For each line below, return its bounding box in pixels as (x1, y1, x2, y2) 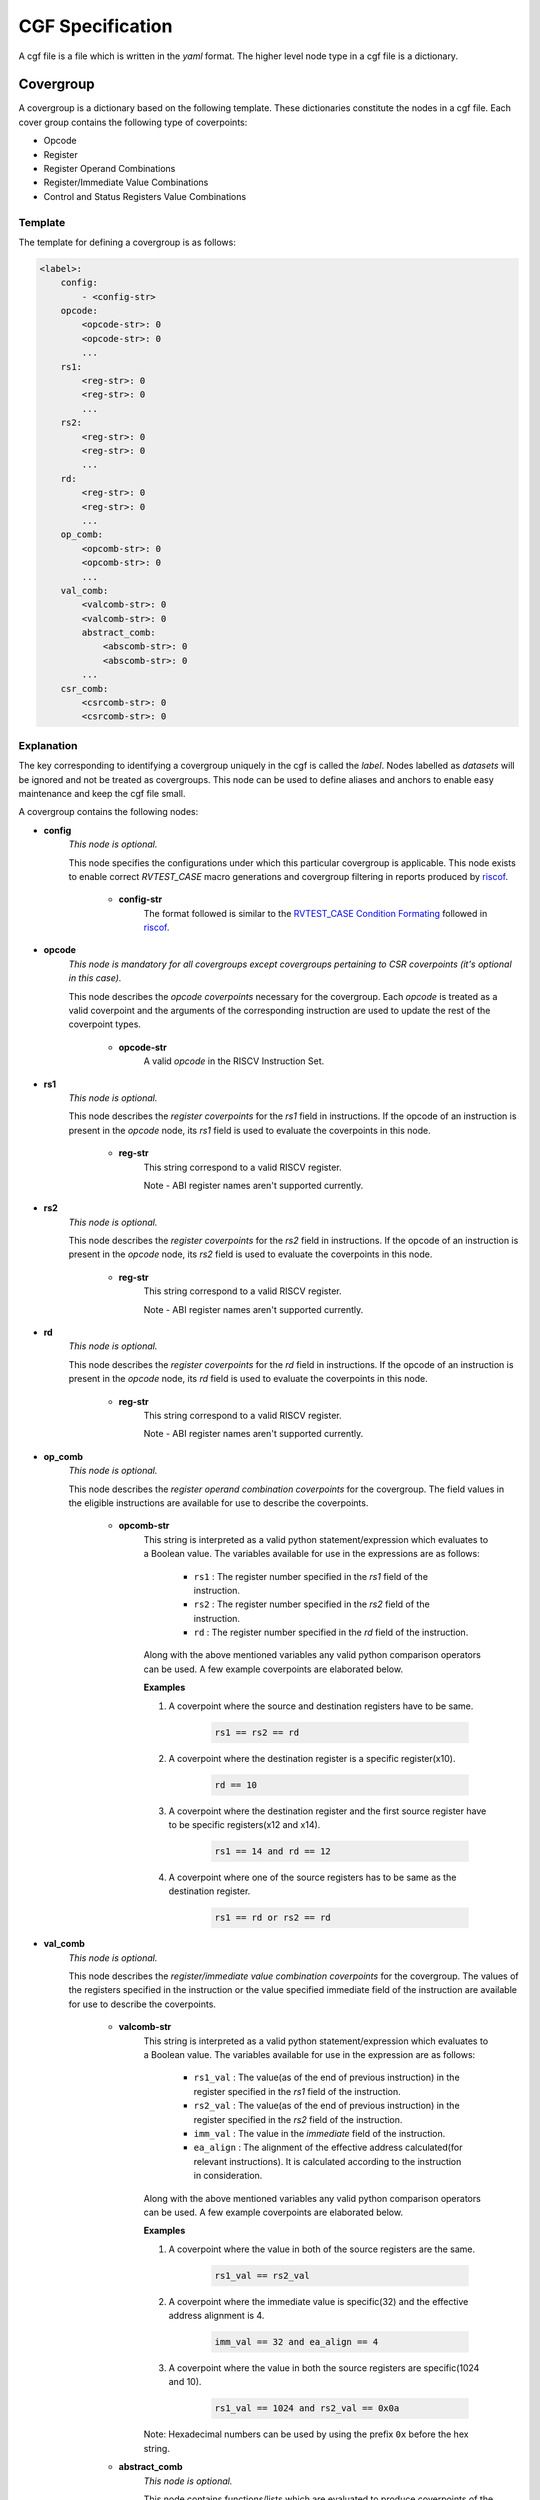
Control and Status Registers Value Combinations (43, 190, 247, 202)
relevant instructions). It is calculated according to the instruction (193, 2155, 462, 2167)
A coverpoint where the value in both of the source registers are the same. (168, 2243, 475, 2255)
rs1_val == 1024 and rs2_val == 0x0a (214, 2403, 400, 2414)
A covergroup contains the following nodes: (18, 806, 199, 818)
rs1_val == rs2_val (214, 2270, 310, 2281)
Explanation (18, 738, 78, 752)
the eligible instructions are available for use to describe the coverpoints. (68, 1496, 369, 1509)
